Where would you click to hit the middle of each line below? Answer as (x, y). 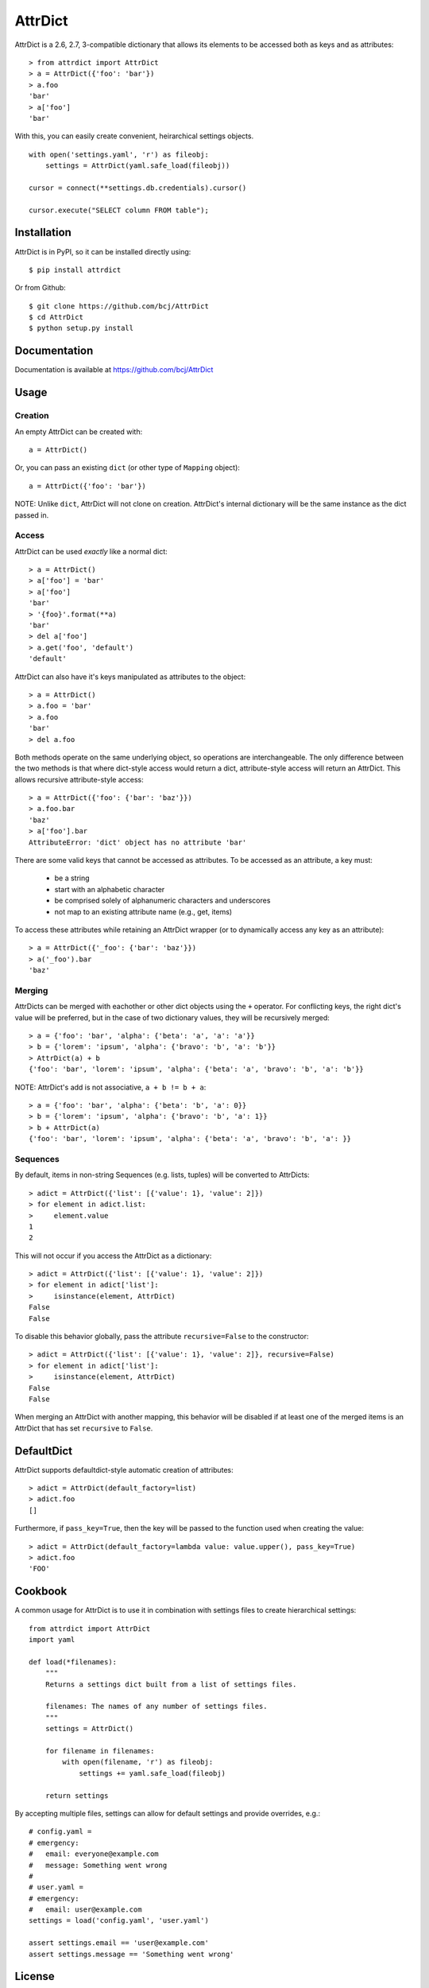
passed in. (32, 515)
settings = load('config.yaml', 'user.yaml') (119, 1921)
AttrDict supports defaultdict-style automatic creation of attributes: (124, 1470)
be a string (72, 878)
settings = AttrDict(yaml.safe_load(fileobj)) (137, 166)
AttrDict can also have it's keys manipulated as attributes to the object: (130, 677)
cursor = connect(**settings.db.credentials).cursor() (138, 188)
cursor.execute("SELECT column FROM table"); (119, 210)
